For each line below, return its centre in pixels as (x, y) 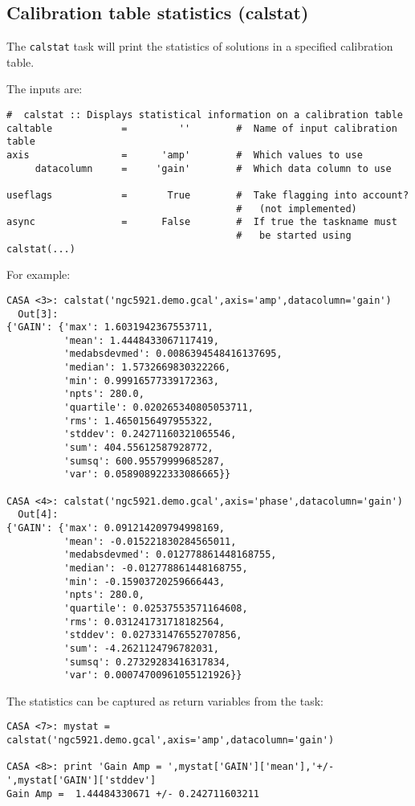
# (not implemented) (297, 209)
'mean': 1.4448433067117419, (141, 340)
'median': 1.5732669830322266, (147, 368)
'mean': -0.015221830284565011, (150, 541)
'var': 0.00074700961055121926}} (153, 675)
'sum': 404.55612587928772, (138, 448)
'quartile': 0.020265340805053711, (159, 408)
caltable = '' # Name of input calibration (202, 128)
